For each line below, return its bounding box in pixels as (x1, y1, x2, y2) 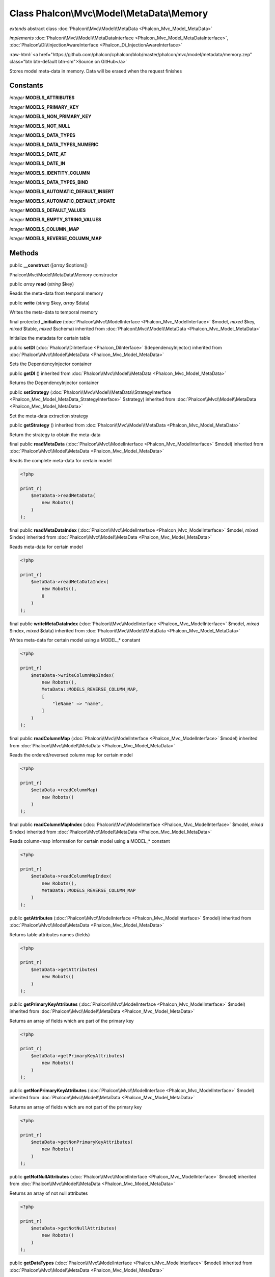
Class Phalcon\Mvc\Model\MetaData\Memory (9, 8, 208, 19)
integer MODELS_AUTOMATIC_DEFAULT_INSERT (9, 188, 114, 195)
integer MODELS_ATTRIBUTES (9, 94, 75, 101)
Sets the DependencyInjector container (9, 361, 92, 367)
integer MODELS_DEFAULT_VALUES (9, 207, 86, 214)
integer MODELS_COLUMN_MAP (9, 226, 79, 232)
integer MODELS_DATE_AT (9, 151, 67, 157)
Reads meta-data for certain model (9, 543, 84, 550)
